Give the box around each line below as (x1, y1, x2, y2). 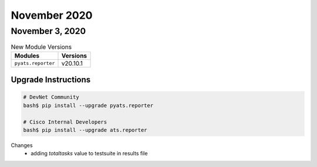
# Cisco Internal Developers (23, 118, 107, 125)
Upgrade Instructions (11, 75, 91, 85)
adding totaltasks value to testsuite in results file (31, 150, 148, 157)
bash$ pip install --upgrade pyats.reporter (23, 102, 154, 108)
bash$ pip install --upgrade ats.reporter (23, 127, 147, 133)
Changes (11, 141, 33, 149)
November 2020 (11, 9, 93, 22)
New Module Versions (11, 43, 72, 51)
